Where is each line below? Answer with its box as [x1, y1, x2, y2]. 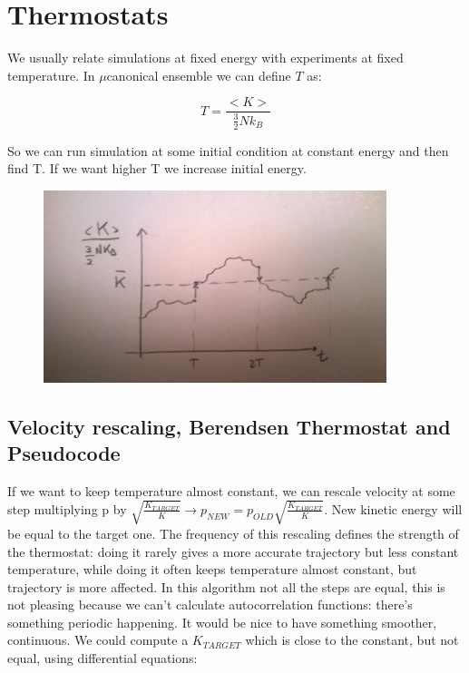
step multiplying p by [7, 499, 127, 518]
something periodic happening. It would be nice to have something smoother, [7, 612, 437, 631]
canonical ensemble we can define [106, 65, 291, 84]
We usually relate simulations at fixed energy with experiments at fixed [7, 48, 404, 67]
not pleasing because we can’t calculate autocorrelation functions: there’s [7, 595, 413, 614]
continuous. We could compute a [7, 630, 189, 649]
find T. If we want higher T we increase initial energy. [7, 159, 307, 178]
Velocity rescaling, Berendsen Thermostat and [7, 412, 451, 440]
